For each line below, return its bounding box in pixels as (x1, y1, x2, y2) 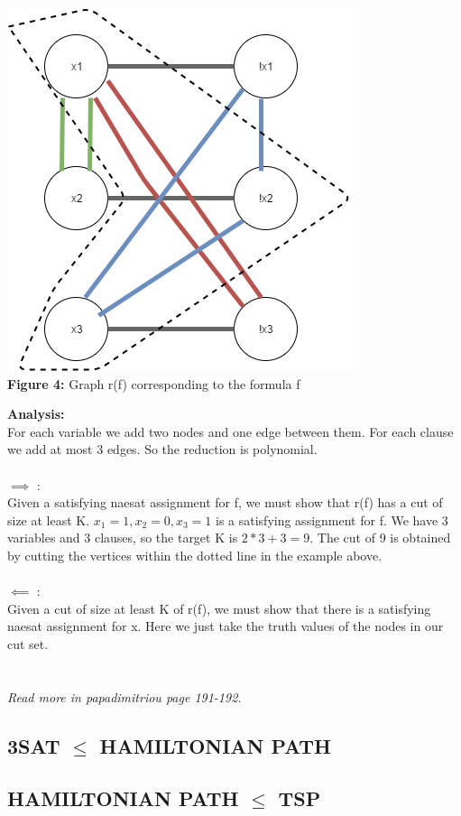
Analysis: (7, 404, 65, 423)
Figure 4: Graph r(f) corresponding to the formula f (7, 374, 300, 393)
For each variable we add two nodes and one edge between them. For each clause (7, 422, 454, 440)
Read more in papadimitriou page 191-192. (7, 687, 242, 706)
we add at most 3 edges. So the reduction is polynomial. (7, 440, 318, 459)
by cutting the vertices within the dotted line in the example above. (7, 545, 383, 564)
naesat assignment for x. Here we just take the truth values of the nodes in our (7, 617, 444, 635)
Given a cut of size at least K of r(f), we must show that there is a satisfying (7, 598, 431, 617)
